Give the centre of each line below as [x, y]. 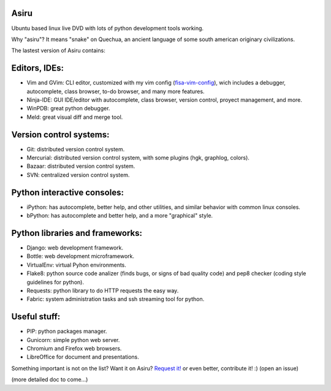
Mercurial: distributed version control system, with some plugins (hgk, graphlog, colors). [138, 158]
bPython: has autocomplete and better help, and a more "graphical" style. [120, 216]
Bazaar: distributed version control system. [81, 166]
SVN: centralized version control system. [78, 175]
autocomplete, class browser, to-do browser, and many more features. [116, 91]
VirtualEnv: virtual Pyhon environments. [77, 265]
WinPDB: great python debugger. [68, 108]
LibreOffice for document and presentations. [83, 357]
